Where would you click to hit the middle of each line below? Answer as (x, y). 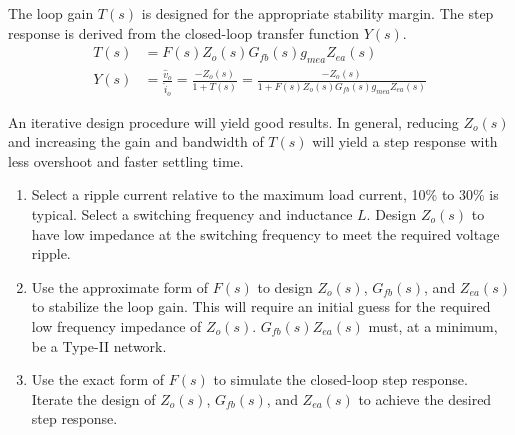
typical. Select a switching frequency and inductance (192, 214)
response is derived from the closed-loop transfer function (183, 32)
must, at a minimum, (433, 325)
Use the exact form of (98, 379)
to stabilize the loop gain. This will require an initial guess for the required (261, 306)
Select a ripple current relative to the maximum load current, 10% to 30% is (265, 194)
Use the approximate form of (120, 286)
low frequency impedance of (116, 325)
